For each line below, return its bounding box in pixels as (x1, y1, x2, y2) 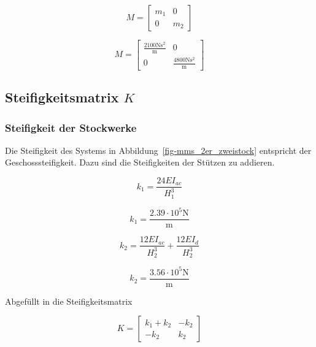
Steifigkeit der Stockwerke (5, 120, 137, 135)
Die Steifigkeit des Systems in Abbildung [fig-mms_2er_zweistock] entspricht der (5, 143, 312, 156)
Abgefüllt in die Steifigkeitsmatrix (5, 294, 133, 307)
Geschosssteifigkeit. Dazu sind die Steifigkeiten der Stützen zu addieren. (5, 156, 275, 169)
